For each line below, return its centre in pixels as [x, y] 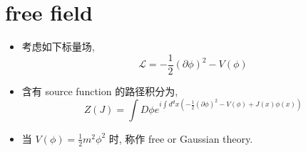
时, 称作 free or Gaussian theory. [181, 138]
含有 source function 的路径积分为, [100, 91]
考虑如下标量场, [58, 47]
